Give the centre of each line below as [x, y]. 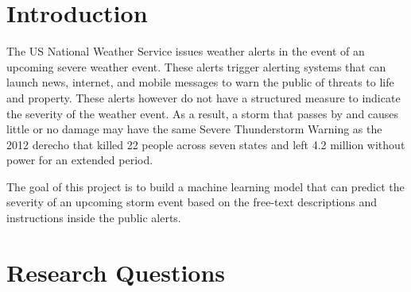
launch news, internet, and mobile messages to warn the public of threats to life [200, 82]
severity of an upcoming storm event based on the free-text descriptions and [192, 202]
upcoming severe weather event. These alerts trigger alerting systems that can [196, 66]
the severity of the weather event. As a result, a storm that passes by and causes [203, 113]
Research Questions [116, 272]
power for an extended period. [80, 160]
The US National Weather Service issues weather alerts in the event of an [186, 51]
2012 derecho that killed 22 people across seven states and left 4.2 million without [206, 144]
